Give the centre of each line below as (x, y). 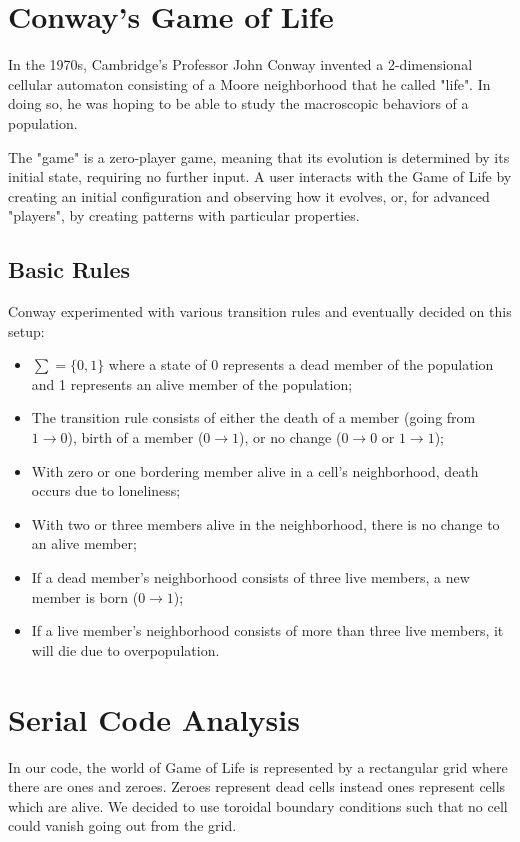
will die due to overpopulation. (125, 649)
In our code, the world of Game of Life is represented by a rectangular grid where (258, 766)
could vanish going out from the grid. (122, 825)
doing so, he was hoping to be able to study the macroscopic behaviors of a (238, 103)
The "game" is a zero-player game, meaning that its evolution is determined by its (259, 156)
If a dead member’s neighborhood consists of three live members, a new (250, 577)
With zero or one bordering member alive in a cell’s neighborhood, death (255, 470)
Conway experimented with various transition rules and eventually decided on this (260, 311)
